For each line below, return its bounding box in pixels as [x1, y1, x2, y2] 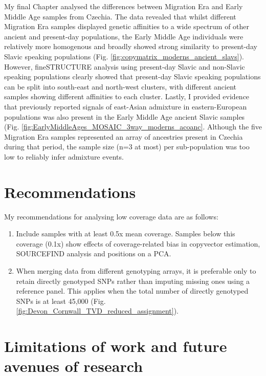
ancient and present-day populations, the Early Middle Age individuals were [4, 31, 243, 41]
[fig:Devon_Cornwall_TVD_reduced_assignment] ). [16, 305, 179, 316]
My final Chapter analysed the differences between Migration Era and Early [4, 1, 243, 11]
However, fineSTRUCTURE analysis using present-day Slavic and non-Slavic [4, 61, 245, 72]
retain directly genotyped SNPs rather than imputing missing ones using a [16, 275, 250, 286]
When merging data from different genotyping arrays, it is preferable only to [16, 266, 256, 276]
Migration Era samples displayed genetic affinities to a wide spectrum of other [4, 21, 250, 32]
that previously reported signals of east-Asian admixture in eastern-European [4, 101, 247, 112]
